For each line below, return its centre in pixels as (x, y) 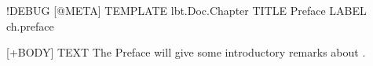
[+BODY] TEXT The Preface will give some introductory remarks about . (186, 52)
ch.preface (30, 26)
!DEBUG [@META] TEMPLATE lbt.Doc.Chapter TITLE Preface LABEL (186, 10)
